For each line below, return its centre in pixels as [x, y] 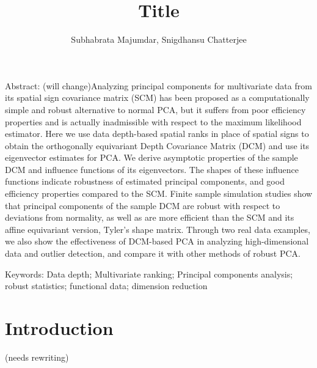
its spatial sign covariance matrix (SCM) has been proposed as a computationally [157, 98]
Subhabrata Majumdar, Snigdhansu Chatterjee [159, 39]
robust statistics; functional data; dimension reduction [106, 286]
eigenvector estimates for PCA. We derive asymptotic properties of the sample [151, 157]
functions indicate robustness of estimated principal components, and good [145, 181]
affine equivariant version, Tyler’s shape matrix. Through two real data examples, [158, 229]
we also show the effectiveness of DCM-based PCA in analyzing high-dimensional [157, 241]
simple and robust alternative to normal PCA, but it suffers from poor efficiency [155, 109]
